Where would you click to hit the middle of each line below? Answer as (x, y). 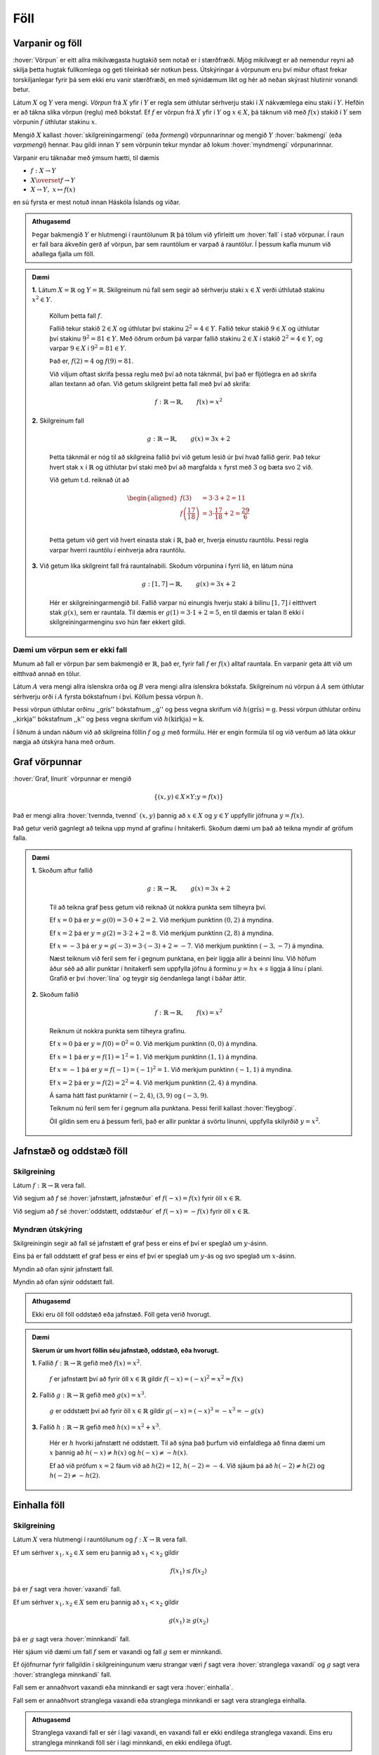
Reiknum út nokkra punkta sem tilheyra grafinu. (118, 1031)
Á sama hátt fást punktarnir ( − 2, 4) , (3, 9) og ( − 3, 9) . (129, 1096)
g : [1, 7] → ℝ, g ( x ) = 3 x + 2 (189, 584)
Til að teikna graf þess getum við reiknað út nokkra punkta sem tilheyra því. (158, 907)
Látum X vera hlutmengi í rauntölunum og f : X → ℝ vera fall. (100, 1539)
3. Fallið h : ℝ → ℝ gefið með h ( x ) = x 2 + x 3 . (97, 1426)
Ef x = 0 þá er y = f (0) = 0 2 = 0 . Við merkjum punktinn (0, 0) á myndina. (153, 1044)
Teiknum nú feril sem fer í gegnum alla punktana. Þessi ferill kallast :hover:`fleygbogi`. (173, 1108)
